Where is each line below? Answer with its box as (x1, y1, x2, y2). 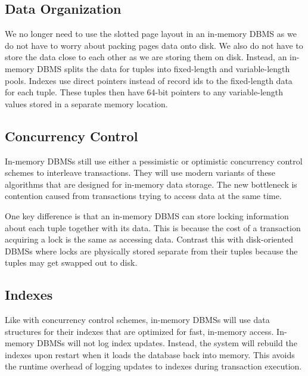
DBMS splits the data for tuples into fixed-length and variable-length (37, 62, 290, 74)
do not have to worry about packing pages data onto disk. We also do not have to (5, 39, 303, 51)
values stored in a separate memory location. (5, 97, 168, 110)
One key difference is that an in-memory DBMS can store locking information (5, 209, 289, 222)
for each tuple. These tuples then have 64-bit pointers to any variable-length (5, 86, 284, 98)
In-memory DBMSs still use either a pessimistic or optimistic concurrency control (5, 154, 303, 167)
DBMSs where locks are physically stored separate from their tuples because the (5, 244, 298, 257)
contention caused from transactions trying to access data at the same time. (5, 189, 282, 202)
